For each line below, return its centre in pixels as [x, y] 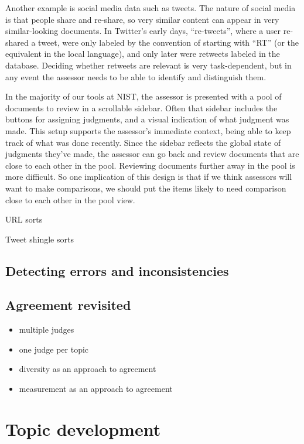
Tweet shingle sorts [40, 239]
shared [17, 42]
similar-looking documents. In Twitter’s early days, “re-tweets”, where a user [143, 31]
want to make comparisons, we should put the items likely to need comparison [146, 188]
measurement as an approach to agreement [96, 389]
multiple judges [47, 329]
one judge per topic [54, 349]
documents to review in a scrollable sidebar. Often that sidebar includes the [141, 107]
